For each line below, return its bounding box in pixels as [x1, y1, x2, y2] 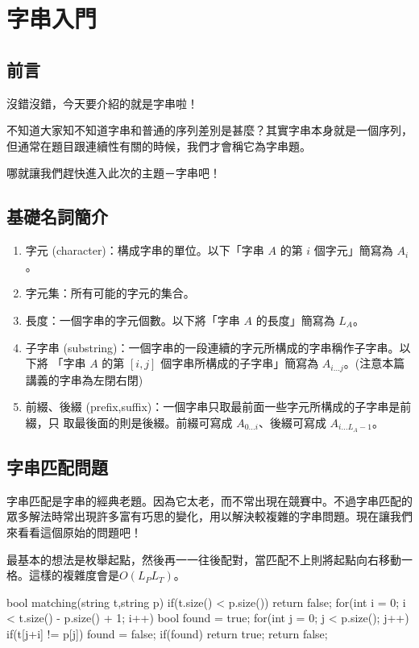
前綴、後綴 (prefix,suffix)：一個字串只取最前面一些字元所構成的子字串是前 [25, 398, 412, 415]
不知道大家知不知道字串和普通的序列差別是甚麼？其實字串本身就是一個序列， [6, 122, 413, 139]
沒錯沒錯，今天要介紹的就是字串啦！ [6, 94, 198, 111]
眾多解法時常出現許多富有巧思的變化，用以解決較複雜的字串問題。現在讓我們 [6, 508, 413, 525]
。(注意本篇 [343, 355, 405, 372]
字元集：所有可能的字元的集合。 [25, 285, 195, 301]
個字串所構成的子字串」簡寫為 [160, 355, 319, 372]
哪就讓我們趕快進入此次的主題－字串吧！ [6, 164, 221, 181]
